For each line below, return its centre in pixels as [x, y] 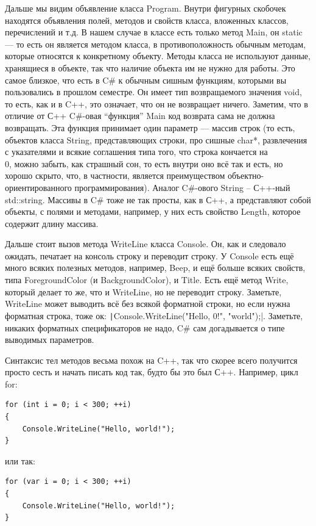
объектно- [246, 175]
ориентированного [38, 187]
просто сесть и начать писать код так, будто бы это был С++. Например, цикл [152, 372]
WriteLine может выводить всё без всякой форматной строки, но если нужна [148, 304]
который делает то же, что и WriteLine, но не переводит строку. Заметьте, [143, 291]
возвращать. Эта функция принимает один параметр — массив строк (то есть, [150, 127]
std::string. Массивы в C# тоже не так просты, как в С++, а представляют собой [158, 199]
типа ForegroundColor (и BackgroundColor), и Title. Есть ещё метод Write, [147, 280]
